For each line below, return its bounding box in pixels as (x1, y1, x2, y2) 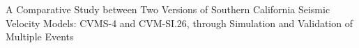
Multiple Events (6, 29, 74, 44)
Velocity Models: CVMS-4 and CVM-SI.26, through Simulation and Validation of (6, 15, 353, 30)
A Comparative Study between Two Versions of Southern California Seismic (6, 2, 330, 16)
